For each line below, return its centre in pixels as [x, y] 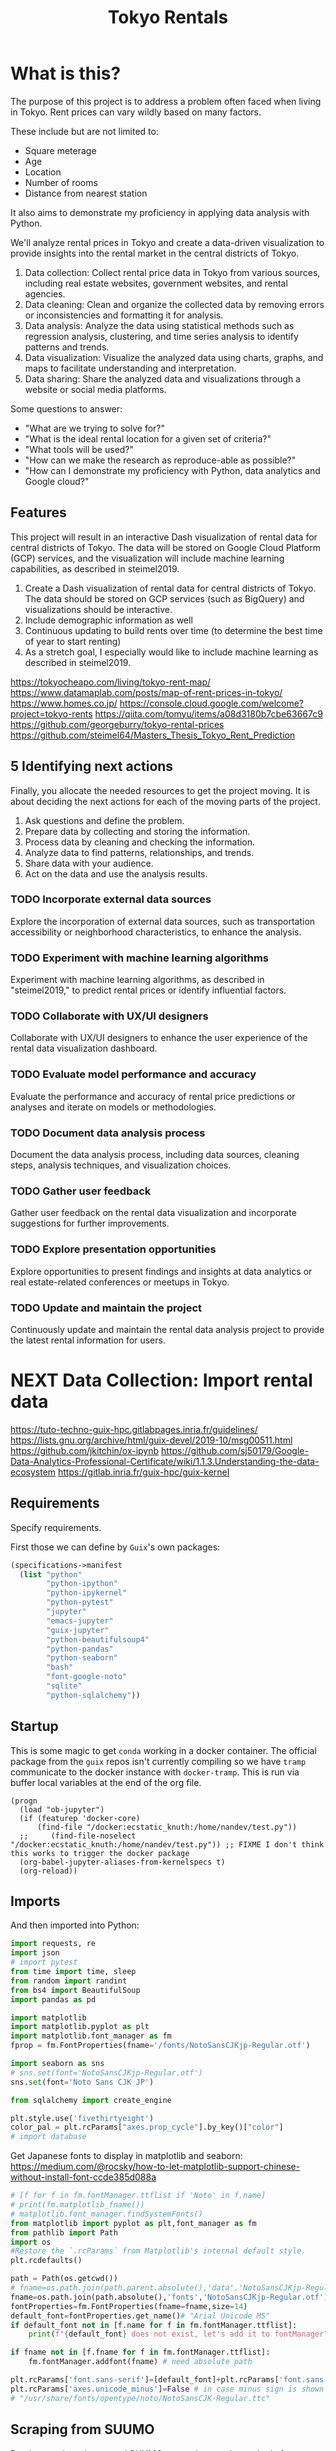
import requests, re [53, 1944]
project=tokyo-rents [51, 713]
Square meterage [60, 150]
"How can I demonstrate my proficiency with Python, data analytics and [172, 470]
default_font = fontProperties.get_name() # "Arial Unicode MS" [140, 2316]
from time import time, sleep [73, 1972]
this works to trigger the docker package [100, 1853]
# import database [48, 2137]
